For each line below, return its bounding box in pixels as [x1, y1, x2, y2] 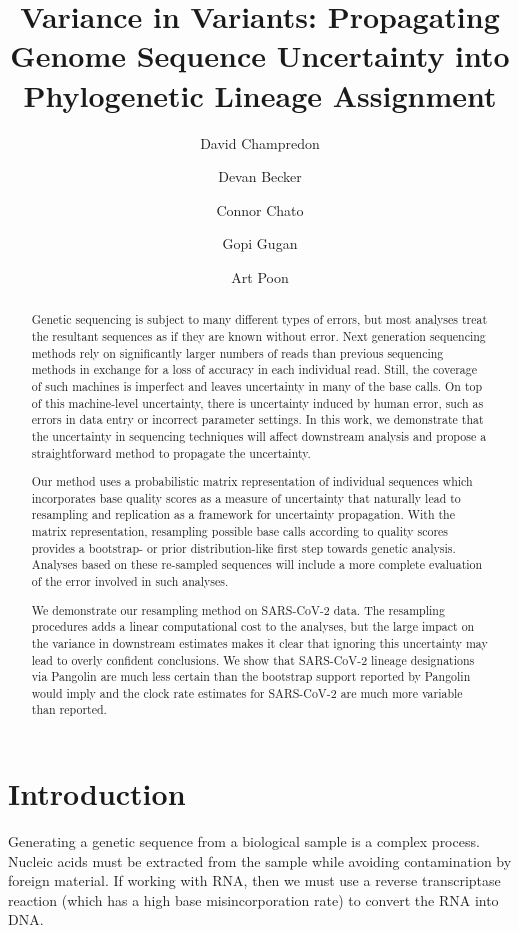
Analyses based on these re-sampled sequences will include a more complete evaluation [31, 556, 483, 573]
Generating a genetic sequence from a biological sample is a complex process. [8, 831, 480, 852]
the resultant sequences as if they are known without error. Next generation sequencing [31, 327, 486, 344]
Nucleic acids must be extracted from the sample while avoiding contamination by [8, 850, 512, 871]
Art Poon [231, 266, 289, 287]
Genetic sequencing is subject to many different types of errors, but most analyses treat [31, 311, 488, 328]
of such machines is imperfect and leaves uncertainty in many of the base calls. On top [31, 377, 483, 394]
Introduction [8, 773, 186, 814]
